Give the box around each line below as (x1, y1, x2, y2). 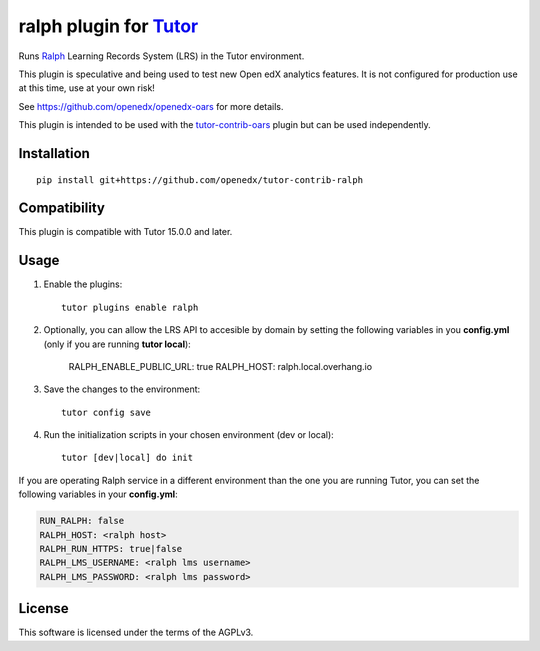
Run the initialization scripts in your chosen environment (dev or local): (43, 429, 334, 441)
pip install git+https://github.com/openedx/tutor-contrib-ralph (36, 174, 364, 185)
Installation (18, 145, 90, 162)
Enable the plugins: (43, 278, 123, 290)
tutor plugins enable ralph (61, 301, 199, 313)
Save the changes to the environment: (43, 383, 201, 395)
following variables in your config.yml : (18, 488, 179, 500)
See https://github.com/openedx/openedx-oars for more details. (18, 100, 284, 112)
